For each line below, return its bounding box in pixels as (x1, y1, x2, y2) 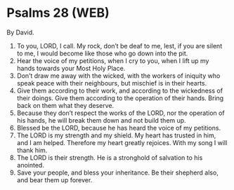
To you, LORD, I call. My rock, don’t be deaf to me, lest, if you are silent (16, 41, 223, 50)
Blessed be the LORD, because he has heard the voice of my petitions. (16, 123, 221, 132)
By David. (6, 28, 34, 36)
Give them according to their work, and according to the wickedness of (16, 86, 223, 95)
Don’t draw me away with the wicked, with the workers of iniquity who (16, 72, 221, 80)
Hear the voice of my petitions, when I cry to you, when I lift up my (16, 56, 209, 65)
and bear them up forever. (16, 175, 93, 184)
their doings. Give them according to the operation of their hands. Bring (16, 93, 224, 102)
